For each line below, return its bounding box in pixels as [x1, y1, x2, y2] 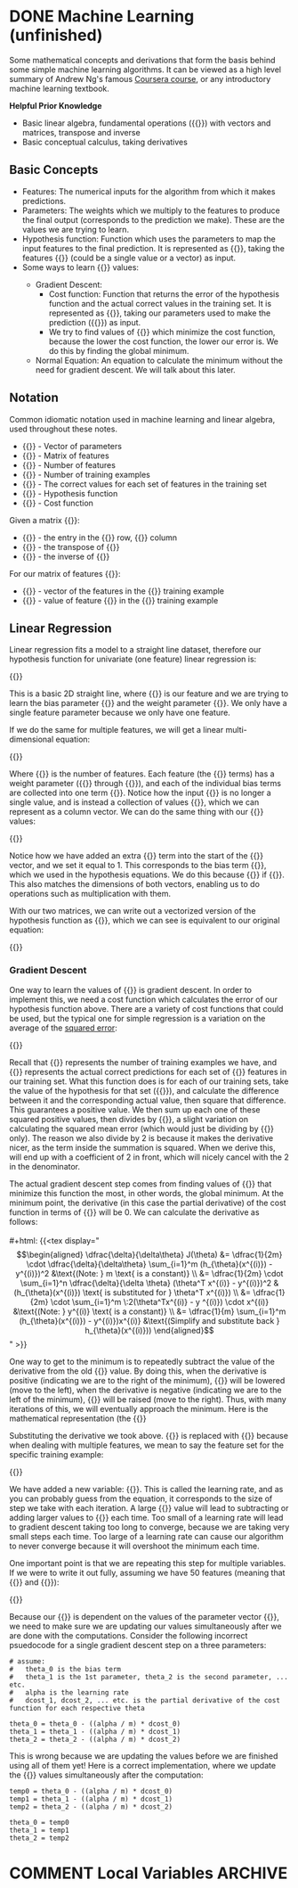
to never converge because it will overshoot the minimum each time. [9, 1540, 260, 1551]
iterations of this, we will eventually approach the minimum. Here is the [9, 1403, 269, 1414]
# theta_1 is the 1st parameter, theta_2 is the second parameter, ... [9, 1672, 289, 1681]
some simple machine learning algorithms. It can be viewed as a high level [9, 64, 282, 75]
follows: [9, 1216, 38, 1227]
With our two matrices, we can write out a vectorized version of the [9, 906, 256, 916]
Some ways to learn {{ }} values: [21, 261, 140, 273]
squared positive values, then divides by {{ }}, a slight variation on [9, 1113, 249, 1124]
